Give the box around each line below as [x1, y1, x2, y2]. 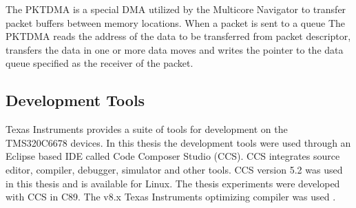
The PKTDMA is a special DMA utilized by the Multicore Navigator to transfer [6, 2, 346, 16]
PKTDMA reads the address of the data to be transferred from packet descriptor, [6, 29, 351, 43]
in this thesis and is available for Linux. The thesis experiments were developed [6, 176, 340, 190]
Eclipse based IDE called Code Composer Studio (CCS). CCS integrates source [6, 149, 340, 163]
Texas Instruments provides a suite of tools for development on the [6, 122, 288, 136]
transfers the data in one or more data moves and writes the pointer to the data [6, 42, 344, 56]
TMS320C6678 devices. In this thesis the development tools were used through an [6, 135, 351, 149]
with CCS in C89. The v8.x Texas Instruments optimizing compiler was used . [6, 189, 336, 204]
